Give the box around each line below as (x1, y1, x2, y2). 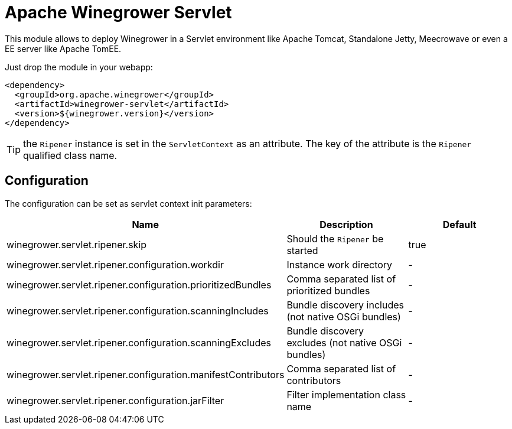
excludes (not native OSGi (286, 336, 402, 349)
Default (442, 218, 477, 230)
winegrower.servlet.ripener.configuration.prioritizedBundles (6, 278, 272, 291)
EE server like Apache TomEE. (5, 43, 122, 54)
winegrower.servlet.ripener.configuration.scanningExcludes (6, 336, 271, 349)
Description (319, 218, 373, 230)
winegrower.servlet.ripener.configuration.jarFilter (6, 394, 224, 407)
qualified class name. (23, 149, 118, 161)
